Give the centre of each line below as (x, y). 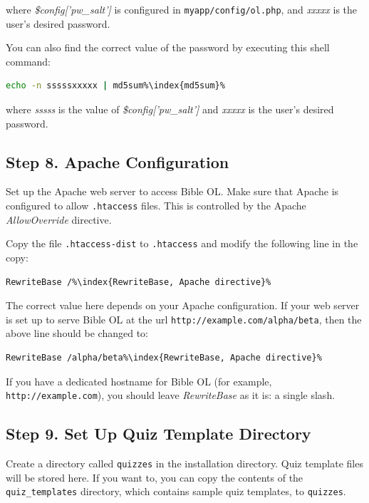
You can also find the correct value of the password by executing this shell (168, 47)
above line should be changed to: (77, 333)
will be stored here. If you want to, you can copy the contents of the (155, 477)
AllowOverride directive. (59, 219)
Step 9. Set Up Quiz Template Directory (158, 434)
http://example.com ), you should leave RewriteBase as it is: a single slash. (171, 395)
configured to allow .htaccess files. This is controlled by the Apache (156, 206)
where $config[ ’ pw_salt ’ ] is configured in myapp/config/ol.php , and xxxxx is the (182, 9)
